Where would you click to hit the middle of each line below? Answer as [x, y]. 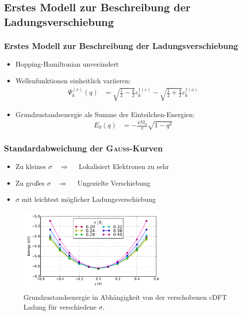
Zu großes [30, 182]
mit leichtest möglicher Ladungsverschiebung [89, 199]
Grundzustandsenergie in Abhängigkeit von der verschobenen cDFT [125, 297]
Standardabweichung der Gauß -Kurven [84, 148]
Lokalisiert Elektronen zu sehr [124, 166]
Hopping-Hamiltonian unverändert [67, 64]
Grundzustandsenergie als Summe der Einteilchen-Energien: [105, 114]
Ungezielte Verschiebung [114, 182]
